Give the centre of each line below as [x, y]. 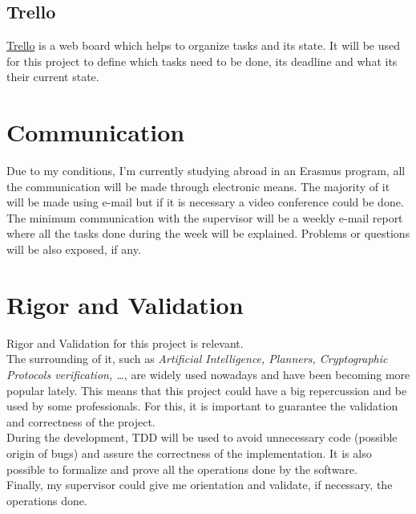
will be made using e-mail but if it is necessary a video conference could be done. [205, 202]
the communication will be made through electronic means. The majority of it [198, 186]
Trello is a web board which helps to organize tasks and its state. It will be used [204, 45]
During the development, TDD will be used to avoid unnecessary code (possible [202, 437]
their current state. [53, 77]
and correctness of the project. [81, 421]
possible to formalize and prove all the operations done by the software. [182, 469]
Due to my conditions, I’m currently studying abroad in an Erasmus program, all [206, 171]
